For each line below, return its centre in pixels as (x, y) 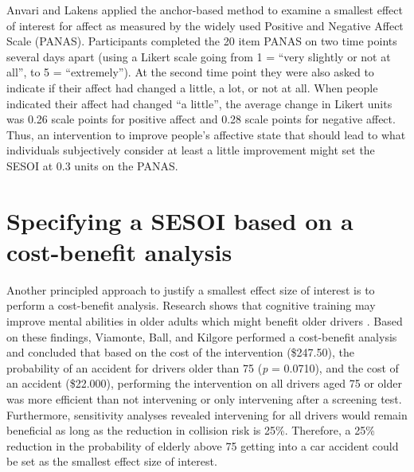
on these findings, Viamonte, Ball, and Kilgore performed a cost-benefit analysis (202, 336)
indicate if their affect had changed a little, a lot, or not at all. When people (192, 87)
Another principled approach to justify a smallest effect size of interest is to (191, 289)
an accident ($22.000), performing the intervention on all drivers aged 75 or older (204, 383)
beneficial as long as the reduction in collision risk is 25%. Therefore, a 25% (191, 430)
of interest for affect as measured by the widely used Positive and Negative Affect (205, 25)
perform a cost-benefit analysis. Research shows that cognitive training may (191, 305)
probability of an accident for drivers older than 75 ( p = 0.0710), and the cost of (203, 367)
